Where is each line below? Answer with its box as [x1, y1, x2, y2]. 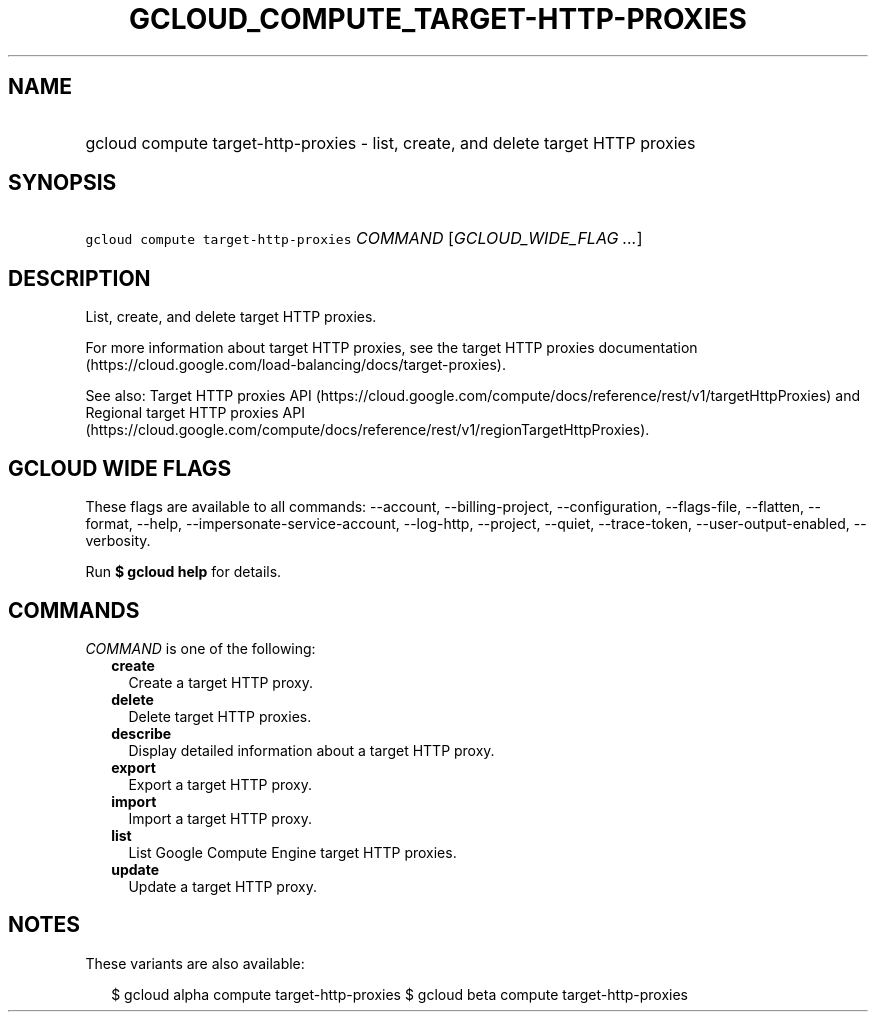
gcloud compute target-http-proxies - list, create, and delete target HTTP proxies [85, 132, 696, 153]
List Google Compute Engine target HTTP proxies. [128, 843, 457, 861]
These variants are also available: [85, 954, 305, 972]
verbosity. [85, 532, 151, 550]
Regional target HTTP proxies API [85, 404, 305, 422]
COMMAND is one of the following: [85, 639, 316, 657]
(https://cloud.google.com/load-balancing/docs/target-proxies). [85, 356, 506, 374]
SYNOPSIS [8, 170, 117, 196]
